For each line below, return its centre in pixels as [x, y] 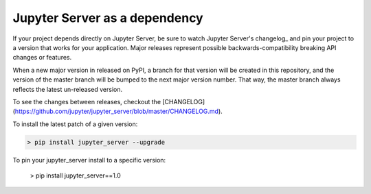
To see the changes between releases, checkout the [87, 101]
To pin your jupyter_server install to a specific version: [89, 160]
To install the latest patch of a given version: [75, 124]
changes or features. [42, 58]
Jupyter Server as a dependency [108, 18]
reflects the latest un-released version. [68, 89]
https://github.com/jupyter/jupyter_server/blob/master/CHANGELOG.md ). [119, 111]
